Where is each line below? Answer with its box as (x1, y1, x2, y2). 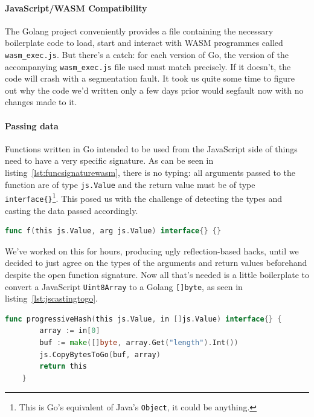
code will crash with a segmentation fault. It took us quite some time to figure (5, 72, 295, 85)
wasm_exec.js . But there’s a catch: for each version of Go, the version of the (5, 48, 289, 60)
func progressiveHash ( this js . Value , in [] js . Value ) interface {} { (5, 314, 282, 323)
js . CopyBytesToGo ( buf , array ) (39, 350, 161, 359)
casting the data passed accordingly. (5, 204, 138, 216)
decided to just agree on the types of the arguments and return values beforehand (5, 256, 307, 269)
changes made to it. (5, 95, 77, 108)
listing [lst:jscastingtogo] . (5, 292, 98, 305)
